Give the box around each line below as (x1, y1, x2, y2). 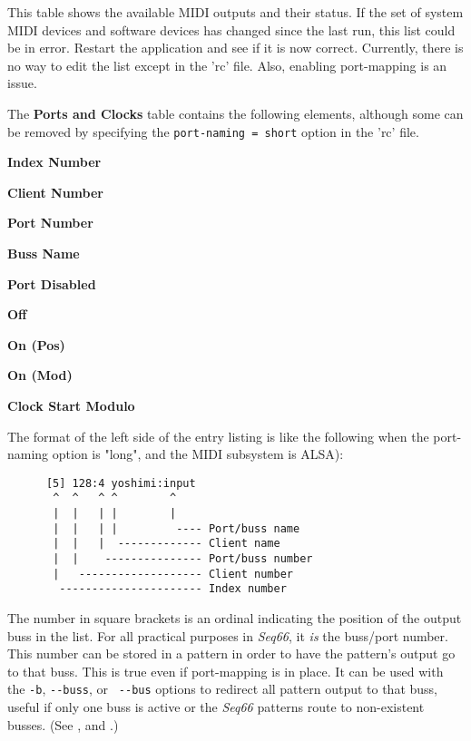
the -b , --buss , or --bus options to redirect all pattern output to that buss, (7, 679, 438, 698)
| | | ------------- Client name (53, 537, 280, 551)
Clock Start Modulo (7, 395, 135, 414)
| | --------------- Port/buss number (53, 552, 313, 566)
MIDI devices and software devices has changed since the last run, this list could (7, 20, 456, 39)
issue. (7, 73, 37, 93)
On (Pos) (7, 335, 65, 354)
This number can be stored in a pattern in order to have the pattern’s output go (7, 644, 456, 663)
